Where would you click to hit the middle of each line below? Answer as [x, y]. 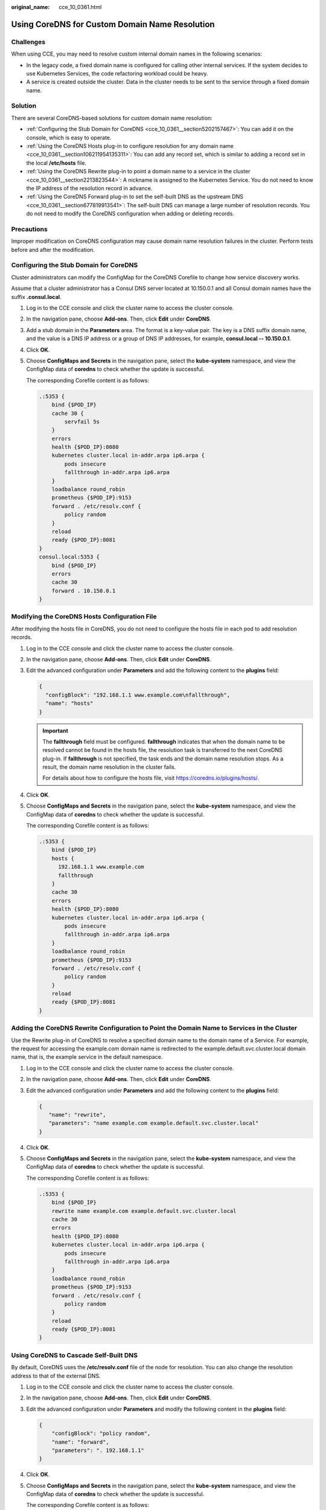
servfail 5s [82, 422]
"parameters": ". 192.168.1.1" [98, 1450]
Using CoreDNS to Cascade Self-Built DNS [75, 1355]
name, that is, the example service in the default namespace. [87, 1057]
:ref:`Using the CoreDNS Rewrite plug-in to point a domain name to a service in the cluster [138, 172]
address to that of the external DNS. [56, 1376]
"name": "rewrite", [77, 1115]
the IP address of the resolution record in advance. [89, 188]
